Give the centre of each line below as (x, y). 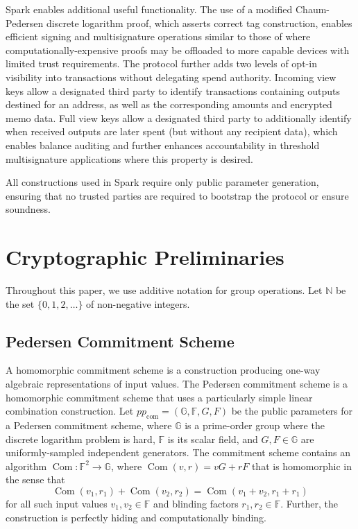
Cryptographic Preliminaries (145, 257)
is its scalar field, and (213, 439)
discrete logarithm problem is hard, (80, 439)
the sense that (35, 479)
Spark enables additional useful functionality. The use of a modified (149, 9)
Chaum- (312, 9)
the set (20, 303)
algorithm (26, 466)
